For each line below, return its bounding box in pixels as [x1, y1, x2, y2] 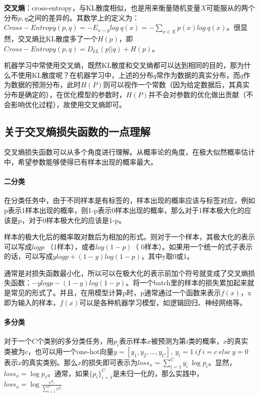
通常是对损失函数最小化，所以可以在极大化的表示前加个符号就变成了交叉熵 [4, 267, 248, 278]
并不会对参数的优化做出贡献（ [148, 89, 247, 99]
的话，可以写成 [4, 251, 53, 261]
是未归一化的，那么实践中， [113, 368, 204, 378]
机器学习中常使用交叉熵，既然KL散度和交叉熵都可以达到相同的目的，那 [4, 60, 237, 70]
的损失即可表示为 [82, 357, 138, 367]
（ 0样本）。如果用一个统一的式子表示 [131, 241, 253, 251]
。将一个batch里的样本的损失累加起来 [126, 277, 248, 288]
